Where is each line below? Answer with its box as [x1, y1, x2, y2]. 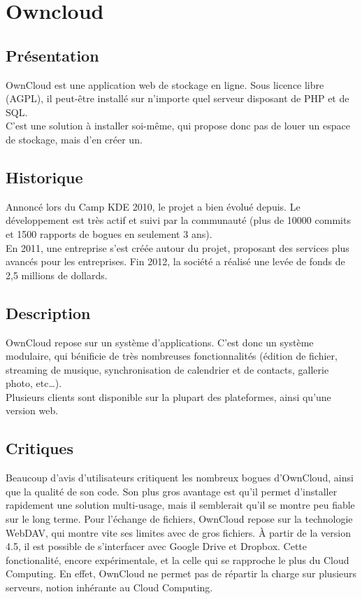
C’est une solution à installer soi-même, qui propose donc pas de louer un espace [6, 118, 350, 133]
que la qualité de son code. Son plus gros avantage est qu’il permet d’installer [6, 484, 338, 498]
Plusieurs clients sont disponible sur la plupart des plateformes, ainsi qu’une [6, 389, 331, 404]
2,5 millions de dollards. [6, 267, 108, 282]
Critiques [6, 437, 73, 459]
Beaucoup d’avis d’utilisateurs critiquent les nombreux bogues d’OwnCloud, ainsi [6, 470, 354, 485]
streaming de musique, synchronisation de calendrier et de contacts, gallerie [6, 362, 329, 376]
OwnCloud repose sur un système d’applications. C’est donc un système [6, 334, 314, 349]
